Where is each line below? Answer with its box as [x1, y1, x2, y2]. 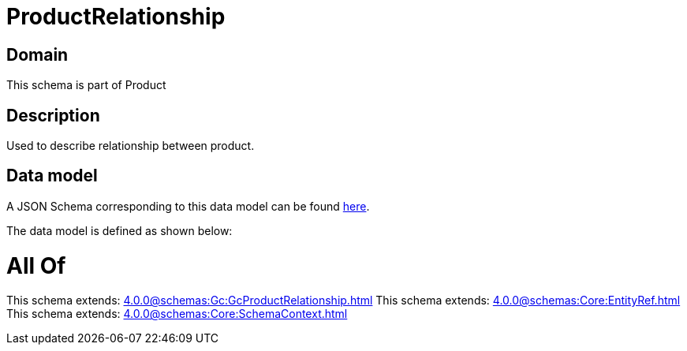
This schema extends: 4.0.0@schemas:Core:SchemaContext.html [6, 307, 348, 321]
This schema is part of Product [6, 78, 166, 92]
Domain [6, 44, 69, 65]
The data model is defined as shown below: [6, 223, 233, 237]
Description [6, 105, 100, 125]
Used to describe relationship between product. [6, 139, 255, 153]
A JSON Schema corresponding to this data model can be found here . [6, 199, 370, 213]
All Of [6, 252, 66, 279]
